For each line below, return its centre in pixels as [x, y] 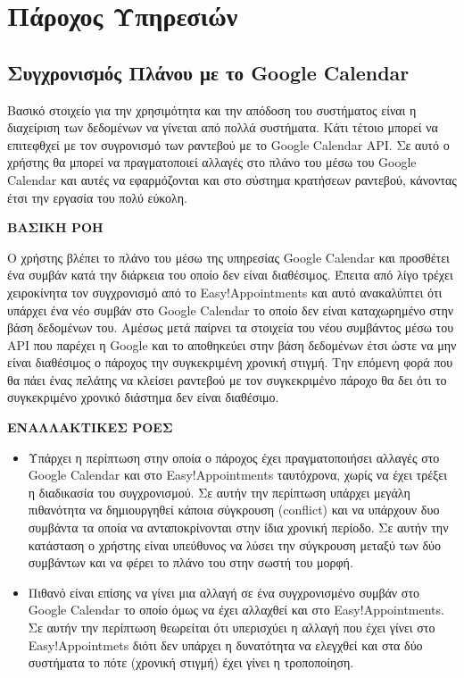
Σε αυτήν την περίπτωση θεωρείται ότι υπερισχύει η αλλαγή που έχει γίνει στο [232, 628]
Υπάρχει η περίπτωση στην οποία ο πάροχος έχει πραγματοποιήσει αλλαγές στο [234, 457]
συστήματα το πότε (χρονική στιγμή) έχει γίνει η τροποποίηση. [191, 662]
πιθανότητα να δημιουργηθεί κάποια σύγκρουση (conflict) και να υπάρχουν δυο [234, 510]
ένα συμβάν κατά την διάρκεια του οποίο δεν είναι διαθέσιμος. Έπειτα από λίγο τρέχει [230, 275]
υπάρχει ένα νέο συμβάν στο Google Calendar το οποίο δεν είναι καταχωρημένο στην [231, 310]
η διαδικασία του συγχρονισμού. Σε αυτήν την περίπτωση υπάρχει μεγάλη [219, 492]
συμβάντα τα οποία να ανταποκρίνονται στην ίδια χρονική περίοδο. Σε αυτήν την [238, 527]
